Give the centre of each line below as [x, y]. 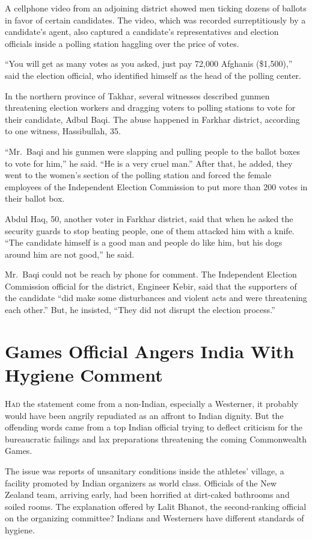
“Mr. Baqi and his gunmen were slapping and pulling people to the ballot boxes [152, 151]
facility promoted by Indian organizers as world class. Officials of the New [141, 483]
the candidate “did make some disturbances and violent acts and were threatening [156, 298]
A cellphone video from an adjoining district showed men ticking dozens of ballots [156, 8]
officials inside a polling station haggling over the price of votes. [122, 43]
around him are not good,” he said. [70, 254]
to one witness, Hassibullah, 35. [63, 131]
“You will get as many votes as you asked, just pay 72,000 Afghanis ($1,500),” [149, 64]
